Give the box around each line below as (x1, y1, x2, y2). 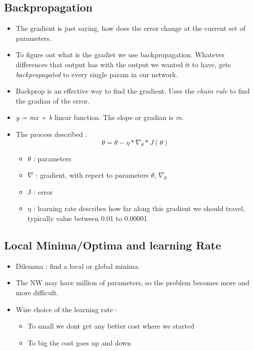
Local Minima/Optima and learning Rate (4, 237, 221, 252)
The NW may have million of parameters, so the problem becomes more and (15, 277, 250, 288)
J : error (27, 186, 53, 197)
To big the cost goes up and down (27, 337, 131, 348)
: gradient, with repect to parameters (35, 170, 149, 180)
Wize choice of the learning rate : (15, 304, 118, 314)
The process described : (15, 128, 88, 139)
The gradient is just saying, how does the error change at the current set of (15, 23, 246, 33)
